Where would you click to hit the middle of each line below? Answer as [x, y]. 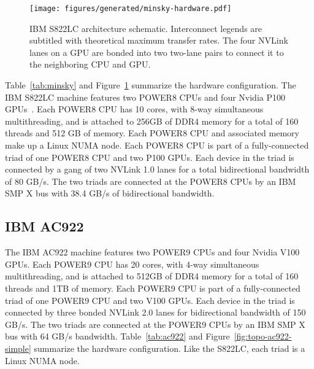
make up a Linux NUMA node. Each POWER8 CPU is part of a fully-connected [157, 145]
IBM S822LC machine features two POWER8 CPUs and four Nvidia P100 [145, 97]
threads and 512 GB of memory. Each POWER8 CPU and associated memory [152, 133]
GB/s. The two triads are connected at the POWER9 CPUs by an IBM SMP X [155, 324]
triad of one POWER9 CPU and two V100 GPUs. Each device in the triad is [150, 300]
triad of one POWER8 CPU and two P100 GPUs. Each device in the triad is [150, 157]
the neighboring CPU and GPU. [90, 64]
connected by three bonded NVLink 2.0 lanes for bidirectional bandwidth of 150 [155, 312]
